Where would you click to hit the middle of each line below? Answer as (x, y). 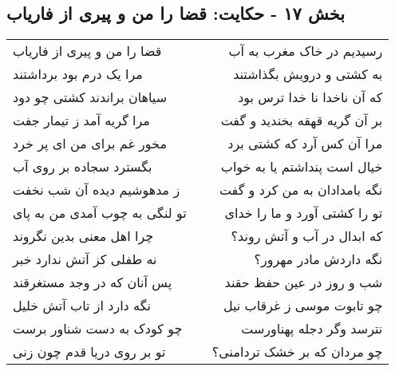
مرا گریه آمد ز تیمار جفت (81, 120)
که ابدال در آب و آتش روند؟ (307, 236)
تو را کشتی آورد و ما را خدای (304, 213)
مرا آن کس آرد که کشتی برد (305, 144)
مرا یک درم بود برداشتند (78, 74)
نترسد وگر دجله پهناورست (312, 329)
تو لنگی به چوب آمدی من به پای (100, 213)
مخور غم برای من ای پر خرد (90, 144)
